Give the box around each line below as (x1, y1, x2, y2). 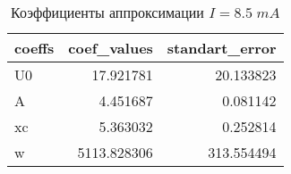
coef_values (68, 37, 153, 58)
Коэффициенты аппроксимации (11, 2, 204, 22)
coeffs (14, 37, 55, 58)
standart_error (167, 37, 277, 58)
